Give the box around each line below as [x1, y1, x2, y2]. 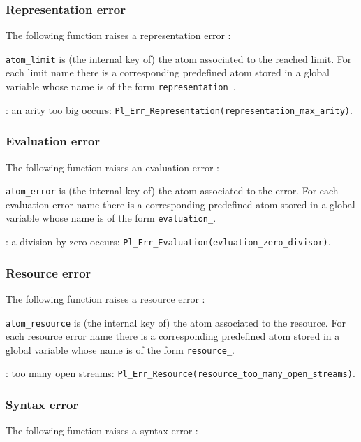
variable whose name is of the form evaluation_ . [6, 211, 216, 225]
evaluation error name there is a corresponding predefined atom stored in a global [6, 197, 355, 211]
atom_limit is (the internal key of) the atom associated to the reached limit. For [6, 51, 352, 66]
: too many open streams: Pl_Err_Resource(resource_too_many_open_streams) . [6, 366, 355, 380]
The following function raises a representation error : [6, 28, 231, 43]
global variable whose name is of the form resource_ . [6, 342, 235, 357]
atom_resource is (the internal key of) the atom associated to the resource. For [6, 315, 346, 329]
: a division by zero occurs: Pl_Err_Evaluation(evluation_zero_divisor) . [6, 234, 331, 249]
